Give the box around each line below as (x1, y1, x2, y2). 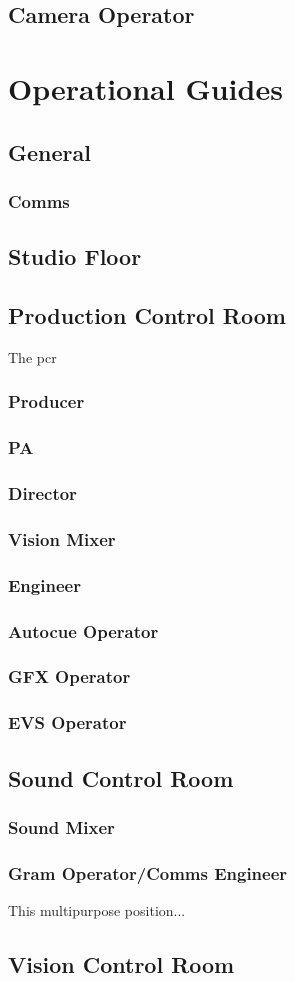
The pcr (8, 346, 57, 367)
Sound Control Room (8, 762, 234, 793)
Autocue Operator (8, 618, 159, 643)
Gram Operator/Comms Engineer (8, 860, 288, 885)
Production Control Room (8, 299, 286, 330)
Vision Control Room (8, 948, 235, 979)
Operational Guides (8, 67, 283, 108)
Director (8, 480, 77, 505)
